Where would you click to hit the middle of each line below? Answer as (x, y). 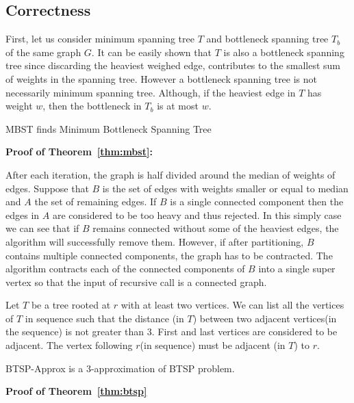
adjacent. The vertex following (69, 345)
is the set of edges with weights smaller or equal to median (225, 188)
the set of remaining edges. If (96, 201)
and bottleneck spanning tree (267, 39)
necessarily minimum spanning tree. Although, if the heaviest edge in (151, 92)
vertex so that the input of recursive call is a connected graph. (136, 282)
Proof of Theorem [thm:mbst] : (79, 152)
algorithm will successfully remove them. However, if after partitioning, (155, 241)
